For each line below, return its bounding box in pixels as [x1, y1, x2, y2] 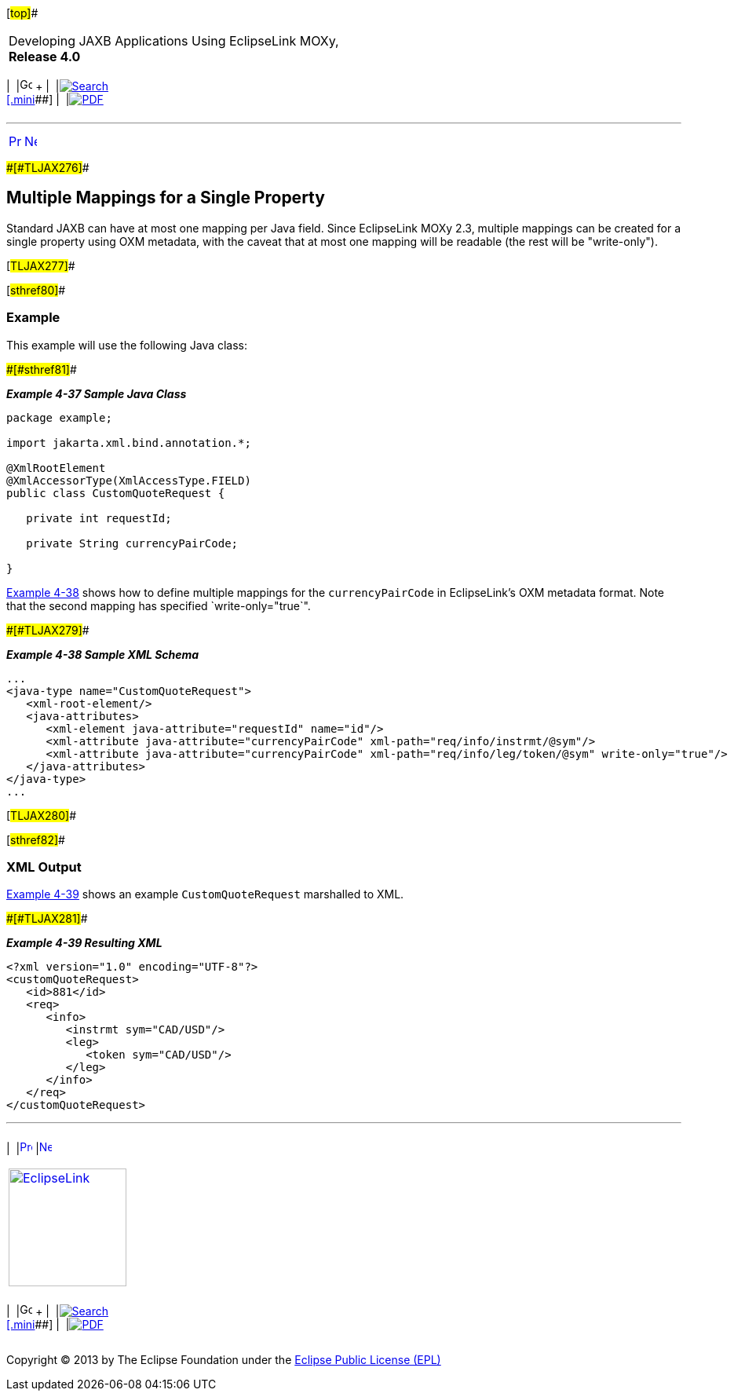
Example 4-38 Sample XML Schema [6, 647, 199, 661]
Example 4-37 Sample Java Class [6, 386, 187, 400]
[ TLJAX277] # [6, 258, 75, 272]
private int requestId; [26, 511, 172, 525]
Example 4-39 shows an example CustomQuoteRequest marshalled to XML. [6, 887, 404, 901]
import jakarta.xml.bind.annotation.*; [6, 436, 251, 449]
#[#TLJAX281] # [6, 912, 88, 926]
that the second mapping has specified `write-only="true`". [6, 598, 311, 613]
